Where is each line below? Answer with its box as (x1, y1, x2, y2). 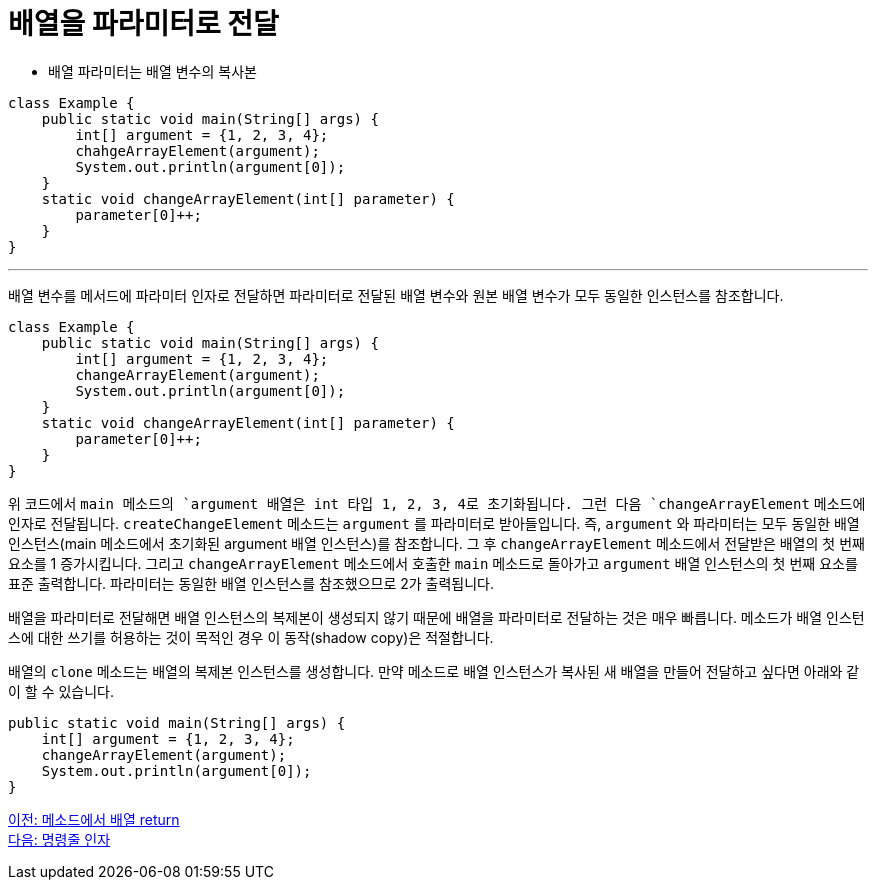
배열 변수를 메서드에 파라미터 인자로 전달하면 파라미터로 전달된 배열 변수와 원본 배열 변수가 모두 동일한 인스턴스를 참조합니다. (8, 286, 784, 304)
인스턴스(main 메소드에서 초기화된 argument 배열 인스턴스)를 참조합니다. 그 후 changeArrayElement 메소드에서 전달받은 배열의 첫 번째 (8, 534, 865, 552)
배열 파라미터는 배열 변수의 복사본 (48, 62, 257, 80)
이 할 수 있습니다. (8, 682, 115, 700)
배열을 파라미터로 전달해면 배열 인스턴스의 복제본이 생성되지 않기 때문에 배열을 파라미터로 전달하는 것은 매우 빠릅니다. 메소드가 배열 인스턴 (8, 608, 865, 626)
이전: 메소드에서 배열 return (8, 810, 180, 828)
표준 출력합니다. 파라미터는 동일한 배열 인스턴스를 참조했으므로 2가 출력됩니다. (8, 574, 495, 592)
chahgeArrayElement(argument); (75, 142, 320, 159)
